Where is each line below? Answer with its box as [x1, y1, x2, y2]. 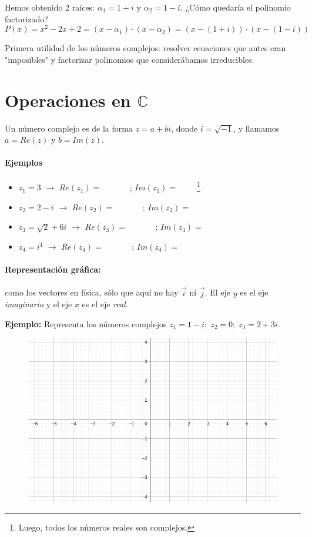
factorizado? [5, 12, 48, 25]
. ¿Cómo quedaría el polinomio [180, 1, 291, 13]
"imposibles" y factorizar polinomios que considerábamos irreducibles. [5, 53, 254, 65]
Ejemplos [5, 156, 43, 169]
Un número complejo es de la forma [5, 122, 133, 134]
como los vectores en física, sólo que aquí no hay [5, 286, 179, 298]
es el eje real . [82, 298, 128, 310]
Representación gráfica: [5, 263, 101, 276]
